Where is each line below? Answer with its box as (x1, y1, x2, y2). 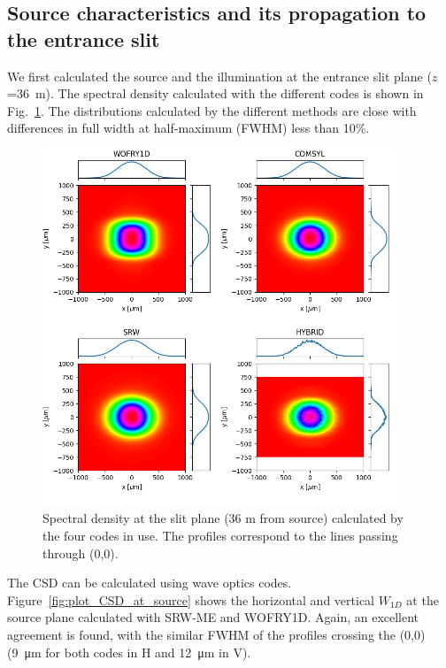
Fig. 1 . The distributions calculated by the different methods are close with (7, 101, 417, 119)
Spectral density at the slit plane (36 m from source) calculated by (42, 509, 404, 527)
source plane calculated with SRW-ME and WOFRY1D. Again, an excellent (7, 608, 419, 626)
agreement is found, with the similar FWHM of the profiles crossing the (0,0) (7, 625, 426, 643)
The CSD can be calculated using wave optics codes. (7, 573, 292, 592)
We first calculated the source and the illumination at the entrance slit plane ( (7, 66, 432, 85)
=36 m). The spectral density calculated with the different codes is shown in (7, 84, 424, 103)
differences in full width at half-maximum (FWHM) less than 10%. (7, 119, 370, 137)
